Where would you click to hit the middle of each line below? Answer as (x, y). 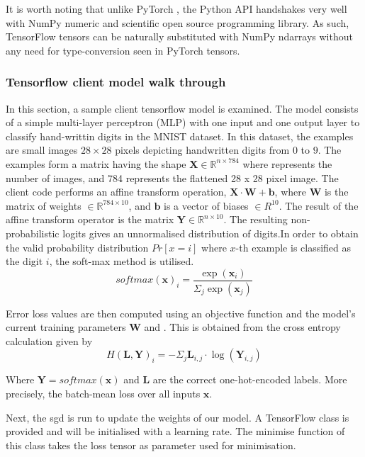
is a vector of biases (206, 205)
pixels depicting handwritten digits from (202, 150)
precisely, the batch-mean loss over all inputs (103, 393)
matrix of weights (44, 205)
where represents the (287, 163)
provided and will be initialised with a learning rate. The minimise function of (175, 431)
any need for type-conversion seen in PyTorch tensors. (123, 50)
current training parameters (66, 327)
